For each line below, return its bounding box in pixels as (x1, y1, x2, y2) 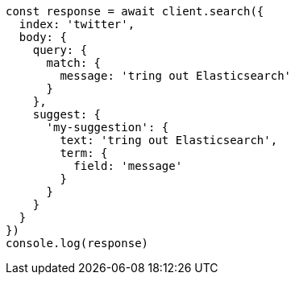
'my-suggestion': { (46, 121, 169, 134)
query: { (32, 43, 88, 56)
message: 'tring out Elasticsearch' (60, 69, 292, 82)
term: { (60, 147, 108, 159)
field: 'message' (73, 159, 183, 172)
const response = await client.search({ (6, 5, 264, 18)
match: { (46, 56, 102, 69)
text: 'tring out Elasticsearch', (60, 134, 278, 147)
